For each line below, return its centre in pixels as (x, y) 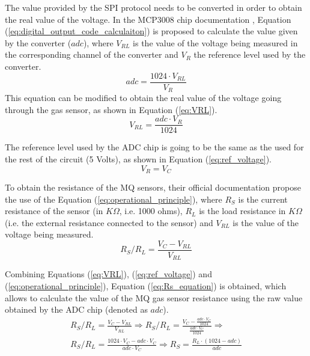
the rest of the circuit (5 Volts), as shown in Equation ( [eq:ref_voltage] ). (138, 158)
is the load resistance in (242, 211)
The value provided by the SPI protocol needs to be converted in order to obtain (153, 7)
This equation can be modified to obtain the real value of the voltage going (143, 98)
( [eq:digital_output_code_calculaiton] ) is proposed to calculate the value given (151, 31)
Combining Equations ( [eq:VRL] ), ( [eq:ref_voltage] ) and (108, 274)
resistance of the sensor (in (54, 211)
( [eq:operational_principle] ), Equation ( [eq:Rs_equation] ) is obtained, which (146, 286)
